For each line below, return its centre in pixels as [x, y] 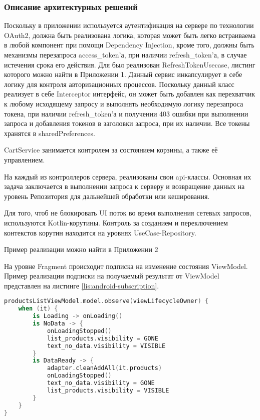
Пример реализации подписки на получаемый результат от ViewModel [112, 276]
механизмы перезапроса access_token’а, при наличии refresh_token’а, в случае [125, 54]
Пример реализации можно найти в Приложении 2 [81, 249]
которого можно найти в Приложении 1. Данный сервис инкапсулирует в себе [123, 74]
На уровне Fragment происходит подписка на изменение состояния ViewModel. [126, 266]
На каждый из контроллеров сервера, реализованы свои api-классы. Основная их [128, 176]
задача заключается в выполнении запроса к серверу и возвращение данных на [124, 186]
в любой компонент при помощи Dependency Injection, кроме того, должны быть [129, 45]
